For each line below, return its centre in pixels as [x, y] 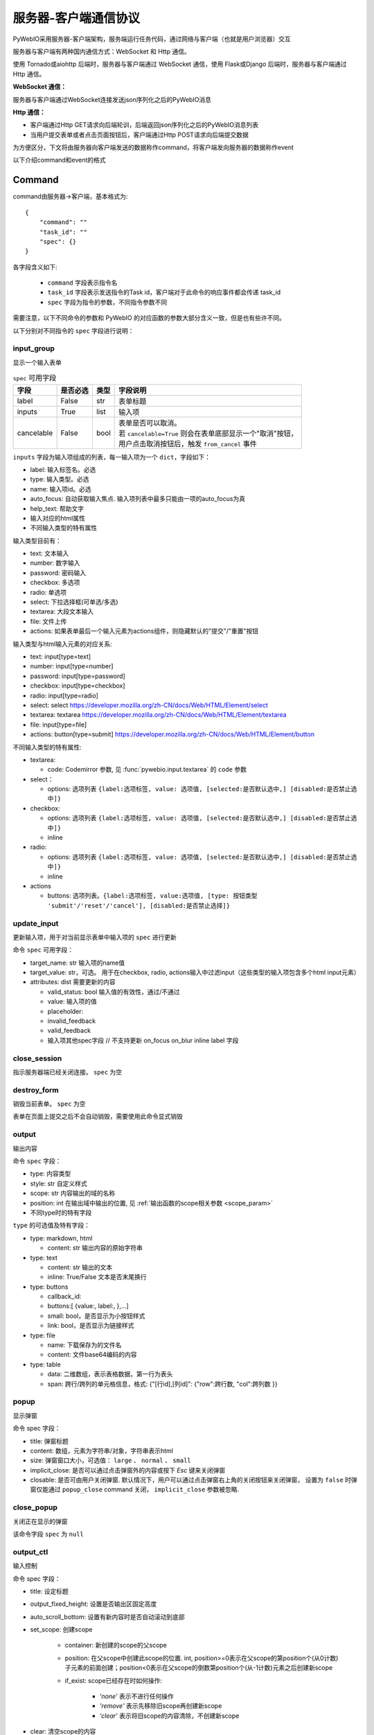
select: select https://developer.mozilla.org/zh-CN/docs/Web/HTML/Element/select [149, 705]
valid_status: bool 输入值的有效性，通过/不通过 [114, 992]
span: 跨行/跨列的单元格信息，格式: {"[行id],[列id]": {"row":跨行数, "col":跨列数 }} [162, 1384]
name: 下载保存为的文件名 [84, 1345]
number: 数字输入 [55, 563]
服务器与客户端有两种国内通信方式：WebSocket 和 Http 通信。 [101, 51]
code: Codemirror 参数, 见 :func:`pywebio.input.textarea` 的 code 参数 [147, 770]
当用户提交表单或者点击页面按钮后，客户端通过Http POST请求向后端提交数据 [139, 135]
